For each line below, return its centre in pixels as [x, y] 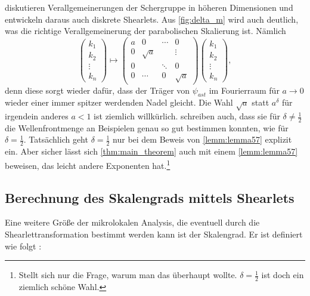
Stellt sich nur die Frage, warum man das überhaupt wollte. [128, 275]
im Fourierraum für [244, 90]
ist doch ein [283, 275]
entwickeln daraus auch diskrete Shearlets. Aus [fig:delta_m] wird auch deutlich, [152, 19]
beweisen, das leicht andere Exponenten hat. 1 [88, 164]
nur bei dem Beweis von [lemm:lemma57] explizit [202, 139]
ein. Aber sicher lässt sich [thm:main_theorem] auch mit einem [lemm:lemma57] [151, 151]
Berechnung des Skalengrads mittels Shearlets [150, 197]
